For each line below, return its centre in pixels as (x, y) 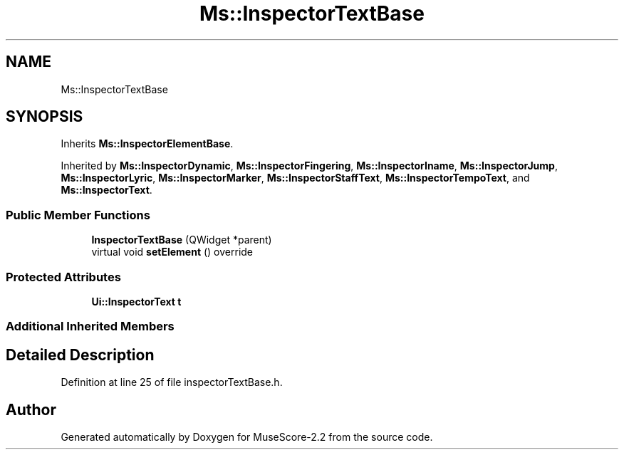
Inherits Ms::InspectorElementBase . (147, 144)
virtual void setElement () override (172, 252)
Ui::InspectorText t (136, 301)
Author (31, 409)
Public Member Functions (78, 215)
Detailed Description (80, 355)
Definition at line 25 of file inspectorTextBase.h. (172, 382)
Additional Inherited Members (90, 326)
